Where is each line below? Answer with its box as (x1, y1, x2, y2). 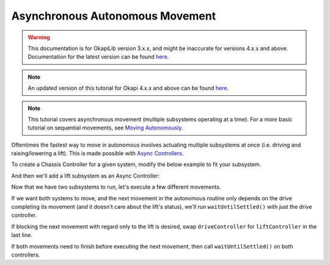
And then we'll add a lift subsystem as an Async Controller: (11, 172, 160, 180)
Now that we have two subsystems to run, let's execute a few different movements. (11, 183, 221, 191)
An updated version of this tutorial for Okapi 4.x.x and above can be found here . (28, 84, 229, 92)
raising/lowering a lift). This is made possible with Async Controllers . (11, 150, 184, 157)
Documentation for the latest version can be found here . (28, 53, 169, 60)
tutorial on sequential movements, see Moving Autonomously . (28, 124, 183, 131)
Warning (28, 34, 50, 41)
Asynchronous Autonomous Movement (11, 9, 216, 23)
